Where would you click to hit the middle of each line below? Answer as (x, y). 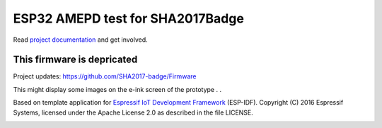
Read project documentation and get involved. (80, 40)
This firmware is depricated (75, 60)
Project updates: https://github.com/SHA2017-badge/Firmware (105, 76)
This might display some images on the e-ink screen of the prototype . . (117, 89)
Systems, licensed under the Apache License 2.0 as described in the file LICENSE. (133, 112)
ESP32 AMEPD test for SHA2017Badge (128, 18)
